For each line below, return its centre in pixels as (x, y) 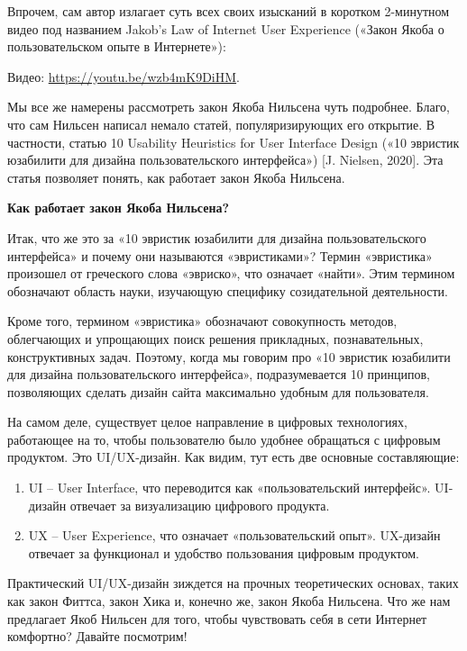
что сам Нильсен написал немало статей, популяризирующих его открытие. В (221, 124)
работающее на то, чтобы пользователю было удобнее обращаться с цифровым (224, 439)
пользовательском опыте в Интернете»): (117, 46)
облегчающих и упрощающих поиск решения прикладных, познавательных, (215, 338)
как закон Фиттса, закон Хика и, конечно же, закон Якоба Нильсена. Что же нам (229, 601)
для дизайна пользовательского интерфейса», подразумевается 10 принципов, (219, 374)
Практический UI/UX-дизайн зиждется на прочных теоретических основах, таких (233, 583)
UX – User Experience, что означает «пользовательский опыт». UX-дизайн (234, 535)
